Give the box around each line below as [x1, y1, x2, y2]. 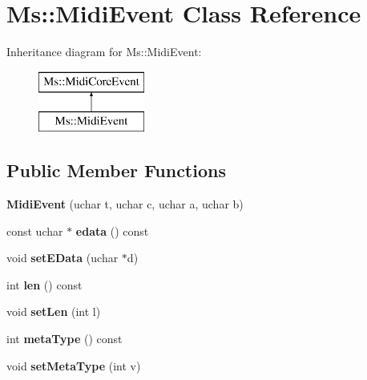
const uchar [6, 222, 63, 239]
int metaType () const [6, 330, 123, 347]
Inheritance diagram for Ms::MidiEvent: [6, 43, 202, 60]
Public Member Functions [6, 158, 226, 183]
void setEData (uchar [6, 249, 119, 266]
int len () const [6, 276, 83, 293]
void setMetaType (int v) [6, 357, 141, 374]
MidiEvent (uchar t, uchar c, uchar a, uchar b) [6, 196, 244, 212]
